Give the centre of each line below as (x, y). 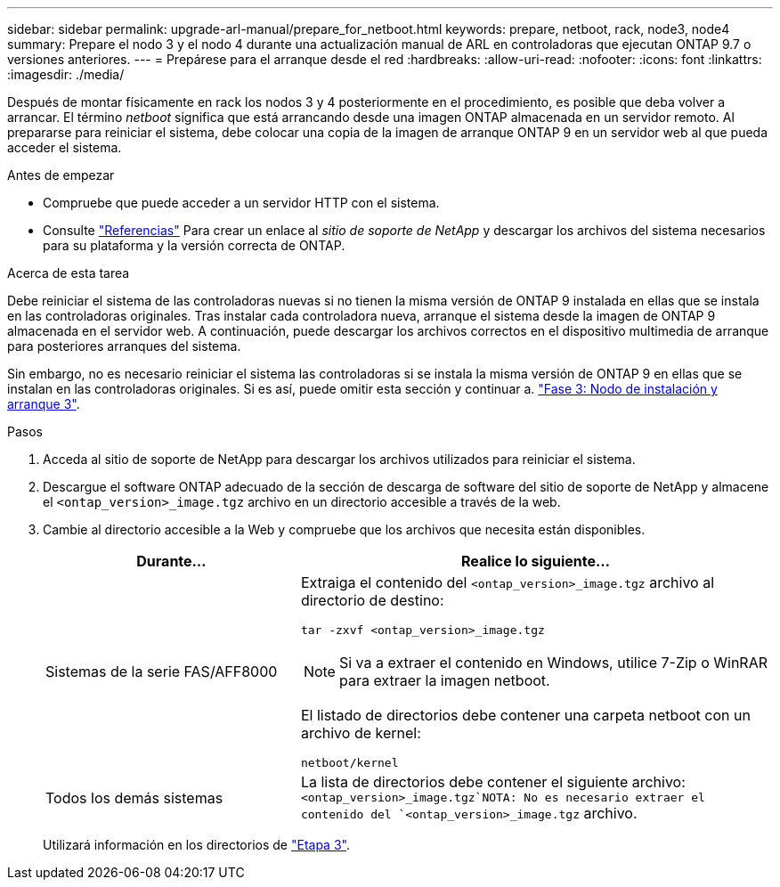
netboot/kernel (349, 763)
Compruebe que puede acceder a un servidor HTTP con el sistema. (241, 203)
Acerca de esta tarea (69, 273)
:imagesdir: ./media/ (66, 74)
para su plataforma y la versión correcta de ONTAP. (194, 245)
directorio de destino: (372, 600)
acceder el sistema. (65, 147)
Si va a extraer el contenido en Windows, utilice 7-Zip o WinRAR (553, 663)
